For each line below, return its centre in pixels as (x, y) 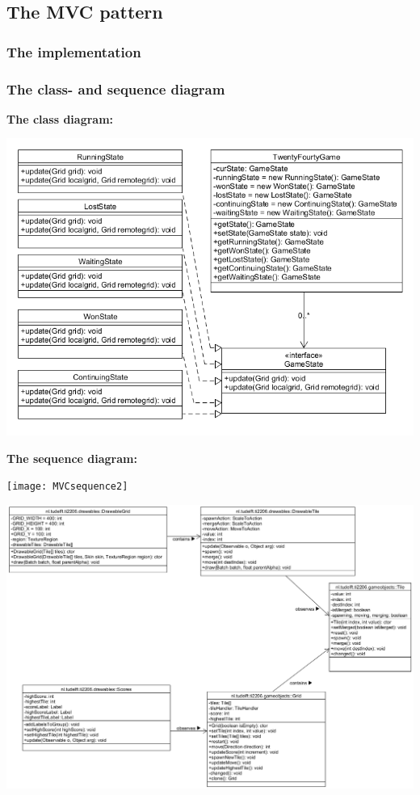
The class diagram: (60, 118)
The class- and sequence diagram (116, 88)
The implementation (74, 51)
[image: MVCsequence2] (67, 487)
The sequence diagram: (72, 458)
